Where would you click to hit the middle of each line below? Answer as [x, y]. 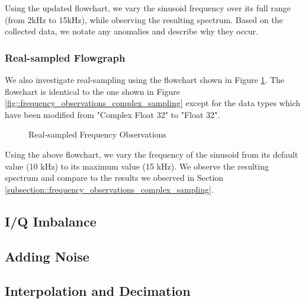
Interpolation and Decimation [98, 291]
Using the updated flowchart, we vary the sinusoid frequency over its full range [148, 8]
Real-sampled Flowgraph [65, 57]
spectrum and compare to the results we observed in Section [114, 178]
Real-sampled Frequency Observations [97, 134]
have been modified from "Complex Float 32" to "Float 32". [113, 114]
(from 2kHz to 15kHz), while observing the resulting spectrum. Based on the [144, 19]
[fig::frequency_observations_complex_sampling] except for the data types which [153, 103]
